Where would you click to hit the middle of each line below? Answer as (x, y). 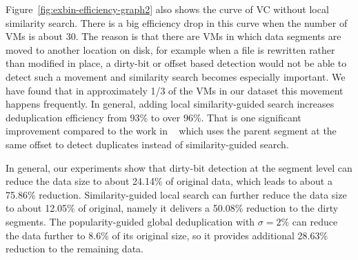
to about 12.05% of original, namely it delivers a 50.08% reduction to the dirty (172, 208)
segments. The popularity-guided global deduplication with (130, 221)
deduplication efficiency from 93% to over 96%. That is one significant (153, 117)
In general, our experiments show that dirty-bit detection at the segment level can (179, 167)
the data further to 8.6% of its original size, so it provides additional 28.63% (167, 235)
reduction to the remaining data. (74, 249)
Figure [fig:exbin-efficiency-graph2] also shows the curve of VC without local (167, 9)
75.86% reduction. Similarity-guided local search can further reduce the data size (176, 194)
